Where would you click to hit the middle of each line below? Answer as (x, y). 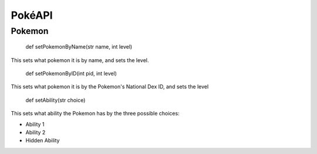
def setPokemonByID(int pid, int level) (71, 73)
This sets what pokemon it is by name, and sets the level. (80, 60)
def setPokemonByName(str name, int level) (79, 47)
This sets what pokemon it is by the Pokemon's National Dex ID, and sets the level (110, 87)
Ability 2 (36, 132)
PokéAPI (32, 15)
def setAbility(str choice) (55, 100)
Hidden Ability (43, 141)
